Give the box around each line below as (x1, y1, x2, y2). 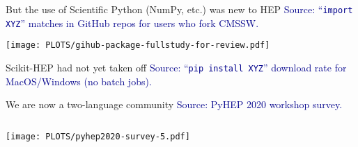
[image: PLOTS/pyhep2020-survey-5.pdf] (6, 131, 190, 141)
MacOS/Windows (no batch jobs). (6, 73, 152, 88)
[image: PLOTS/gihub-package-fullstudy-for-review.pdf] (6, 40, 270, 51)
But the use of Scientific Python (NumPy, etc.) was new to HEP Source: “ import (6, 2, 353, 16)
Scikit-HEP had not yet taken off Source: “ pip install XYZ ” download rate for (6, 60, 347, 74)
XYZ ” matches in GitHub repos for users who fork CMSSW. (6, 15, 259, 30)
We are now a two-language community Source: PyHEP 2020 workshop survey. (6, 97, 343, 112)
